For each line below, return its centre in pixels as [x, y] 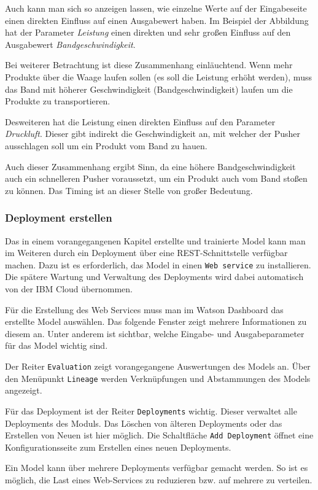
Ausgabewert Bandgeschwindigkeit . [70, 44]
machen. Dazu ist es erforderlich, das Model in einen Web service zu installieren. [158, 264]
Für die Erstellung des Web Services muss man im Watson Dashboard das [144, 309]
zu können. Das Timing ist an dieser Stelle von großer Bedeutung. [129, 190]
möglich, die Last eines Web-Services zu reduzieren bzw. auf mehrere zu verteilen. [159, 479]
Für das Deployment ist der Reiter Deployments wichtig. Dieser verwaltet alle [151, 410]
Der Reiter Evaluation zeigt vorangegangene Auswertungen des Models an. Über [158, 366]
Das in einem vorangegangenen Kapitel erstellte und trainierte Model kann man [155, 240]
